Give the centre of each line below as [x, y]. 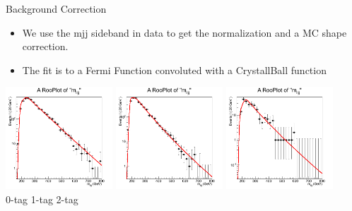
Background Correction [56, 8]
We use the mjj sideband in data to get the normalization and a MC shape [184, 32]
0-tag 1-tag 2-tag [42, 199]
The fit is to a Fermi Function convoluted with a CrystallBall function [174, 70]
